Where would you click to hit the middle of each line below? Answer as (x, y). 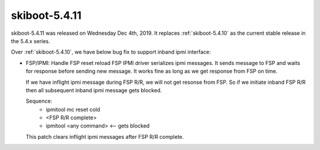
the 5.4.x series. (31, 41)
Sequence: (39, 101)
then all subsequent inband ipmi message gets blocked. (94, 90)
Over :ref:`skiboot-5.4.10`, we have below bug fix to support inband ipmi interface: (111, 52)
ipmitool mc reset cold (73, 109)
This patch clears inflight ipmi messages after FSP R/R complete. (105, 136)
